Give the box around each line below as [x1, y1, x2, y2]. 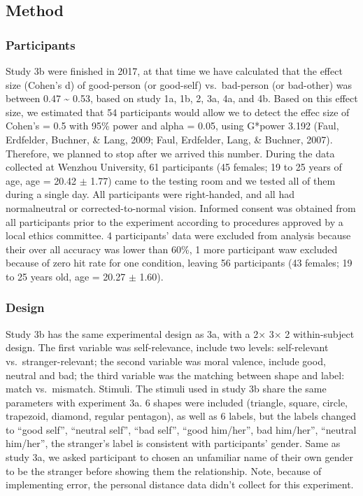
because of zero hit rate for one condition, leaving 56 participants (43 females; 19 [6, 255, 353, 270]
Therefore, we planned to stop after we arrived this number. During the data [6, 146, 335, 160]
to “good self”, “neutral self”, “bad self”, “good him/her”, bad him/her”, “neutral [6, 422, 357, 437]
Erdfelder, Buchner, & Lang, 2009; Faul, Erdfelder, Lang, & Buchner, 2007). [6, 132, 333, 146]
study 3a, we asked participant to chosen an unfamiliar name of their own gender [6, 450, 353, 465]
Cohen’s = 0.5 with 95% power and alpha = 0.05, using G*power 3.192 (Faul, [6, 118, 339, 133]
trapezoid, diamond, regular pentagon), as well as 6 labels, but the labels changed [6, 409, 356, 423]
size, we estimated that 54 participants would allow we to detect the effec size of [6, 104, 350, 119]
